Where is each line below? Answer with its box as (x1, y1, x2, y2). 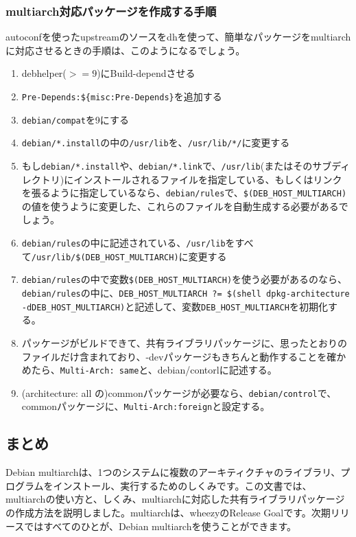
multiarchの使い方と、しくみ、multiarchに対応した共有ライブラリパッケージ (5, 492, 345, 506)
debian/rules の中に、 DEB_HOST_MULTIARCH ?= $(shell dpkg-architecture (21, 286, 350, 300)
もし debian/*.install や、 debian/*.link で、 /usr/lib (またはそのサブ (21, 158, 332, 172)
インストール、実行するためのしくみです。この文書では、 (53, 478, 312, 492)
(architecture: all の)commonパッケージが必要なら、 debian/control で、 (21, 385, 337, 400)
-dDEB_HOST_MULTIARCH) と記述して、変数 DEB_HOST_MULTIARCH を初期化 (21, 299, 328, 313)
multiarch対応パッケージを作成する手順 (5, 2, 217, 19)
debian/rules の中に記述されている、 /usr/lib (21, 236, 226, 250)
